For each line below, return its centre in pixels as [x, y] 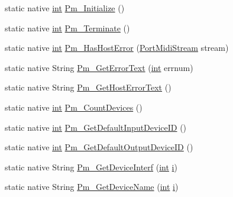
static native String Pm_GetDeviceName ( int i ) [92, 187]
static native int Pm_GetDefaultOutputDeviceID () [99, 147]
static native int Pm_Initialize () [65, 8]
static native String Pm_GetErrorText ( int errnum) [99, 67]
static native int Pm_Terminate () [67, 28]
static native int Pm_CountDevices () [74, 107]
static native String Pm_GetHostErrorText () [88, 87]
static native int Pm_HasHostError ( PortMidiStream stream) [117, 48]
